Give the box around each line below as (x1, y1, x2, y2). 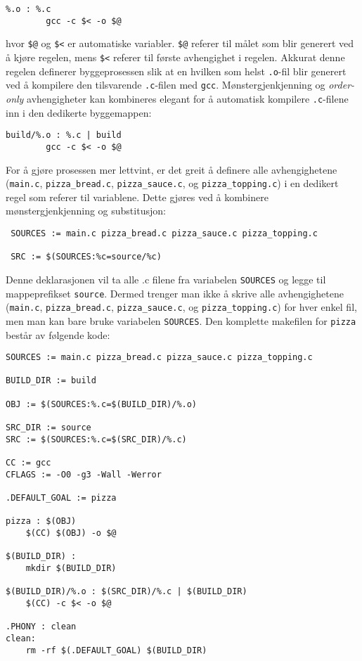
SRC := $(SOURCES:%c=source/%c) (11, 252, 162, 262)
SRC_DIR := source (6, 423, 91, 433)
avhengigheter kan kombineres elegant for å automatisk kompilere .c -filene (27, 91, 349, 105)
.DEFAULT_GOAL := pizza (6, 493, 117, 503)
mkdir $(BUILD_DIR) (25, 563, 117, 573)
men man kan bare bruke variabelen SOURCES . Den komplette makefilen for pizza (6, 313, 356, 328)
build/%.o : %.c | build (6, 130, 122, 141)
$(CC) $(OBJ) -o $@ (25, 527, 117, 538)
